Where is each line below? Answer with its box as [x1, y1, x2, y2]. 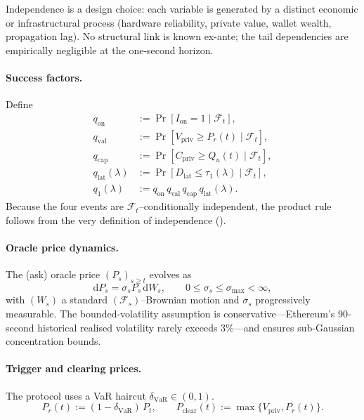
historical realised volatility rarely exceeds [37, 320, 218, 334]
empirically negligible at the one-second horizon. [6, 42, 214, 57]
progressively [255, 292, 311, 307]
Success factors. [6, 70, 83, 84]
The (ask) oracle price [6, 267, 100, 282]
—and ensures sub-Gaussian [233, 320, 355, 334]
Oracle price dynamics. [6, 239, 119, 254]
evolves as [149, 267, 192, 282]
